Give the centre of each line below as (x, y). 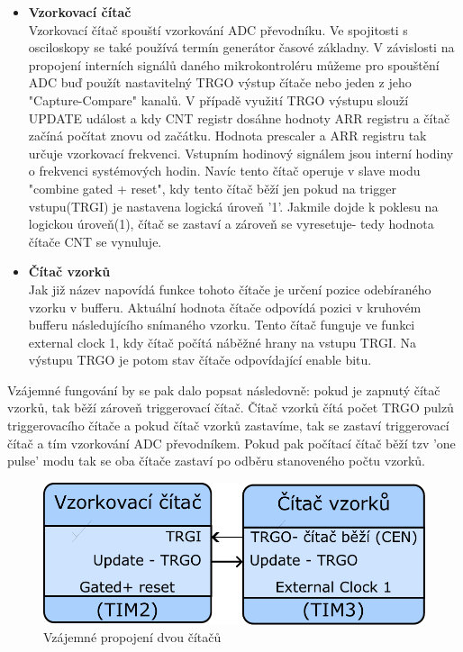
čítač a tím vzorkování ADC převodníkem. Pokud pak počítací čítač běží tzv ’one (231, 443)
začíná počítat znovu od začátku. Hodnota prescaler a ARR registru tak (227, 136)
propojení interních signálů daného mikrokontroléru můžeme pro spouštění (234, 64)
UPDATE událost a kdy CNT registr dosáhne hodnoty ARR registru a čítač (239, 118)
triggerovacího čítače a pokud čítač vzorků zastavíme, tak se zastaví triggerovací (228, 426)
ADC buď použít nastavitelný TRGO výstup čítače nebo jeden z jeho (220, 82)
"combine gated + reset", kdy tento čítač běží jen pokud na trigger (212, 188)
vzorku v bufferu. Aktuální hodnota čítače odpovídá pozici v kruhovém (225, 307)
